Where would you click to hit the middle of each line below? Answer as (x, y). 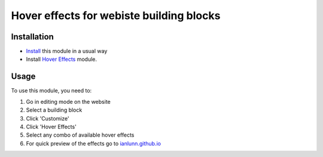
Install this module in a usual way (67, 51)
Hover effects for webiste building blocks (116, 16)
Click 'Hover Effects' (51, 127)
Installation (32, 37)
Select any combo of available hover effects (80, 135)
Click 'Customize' (48, 118)
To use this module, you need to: (51, 91)
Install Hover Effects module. (62, 59)
